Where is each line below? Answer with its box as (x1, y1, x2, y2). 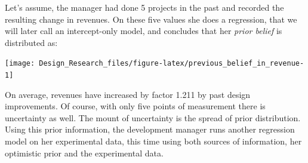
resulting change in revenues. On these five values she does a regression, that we (5, 13, 297, 25)
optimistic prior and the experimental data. (5, 146, 164, 159)
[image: (5, 59, 35, 68)
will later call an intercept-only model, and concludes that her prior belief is (5, 24, 282, 37)
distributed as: (5, 36, 58, 48)
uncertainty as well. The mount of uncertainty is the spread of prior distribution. (5, 111, 301, 124)
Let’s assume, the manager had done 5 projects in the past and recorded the (5, 1, 284, 13)
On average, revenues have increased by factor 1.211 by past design (5, 88, 251, 100)
